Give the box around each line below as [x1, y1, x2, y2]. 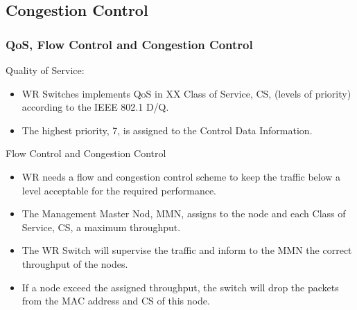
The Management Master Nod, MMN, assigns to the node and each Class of [21, 206, 346, 221]
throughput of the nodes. [21, 256, 128, 271]
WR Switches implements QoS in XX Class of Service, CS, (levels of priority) [21, 86, 351, 100]
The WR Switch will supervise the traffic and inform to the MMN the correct [21, 243, 352, 257]
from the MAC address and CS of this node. [21, 293, 210, 308]
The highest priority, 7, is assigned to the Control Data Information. [21, 122, 313, 137]
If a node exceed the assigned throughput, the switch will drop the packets [21, 280, 339, 294]
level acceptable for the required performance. [21, 183, 216, 197]
